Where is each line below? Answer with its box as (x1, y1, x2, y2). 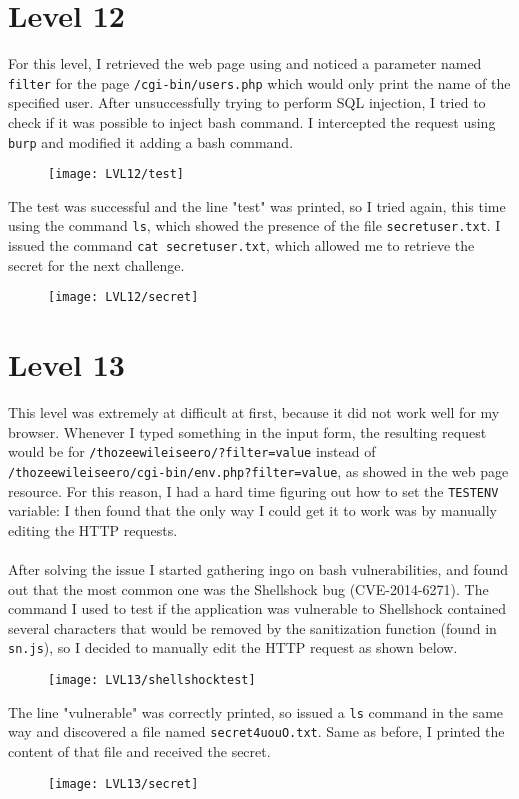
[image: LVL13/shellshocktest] (48, 673, 256, 688)
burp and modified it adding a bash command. (8, 131, 294, 152)
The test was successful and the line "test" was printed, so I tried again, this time (8, 195, 506, 216)
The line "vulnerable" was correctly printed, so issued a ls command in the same (8, 701, 504, 722)
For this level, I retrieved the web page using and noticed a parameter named (8, 53, 482, 74)
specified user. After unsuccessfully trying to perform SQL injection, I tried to (8, 92, 486, 113)
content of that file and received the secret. (8, 741, 271, 762)
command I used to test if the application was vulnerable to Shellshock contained (8, 598, 507, 619)
